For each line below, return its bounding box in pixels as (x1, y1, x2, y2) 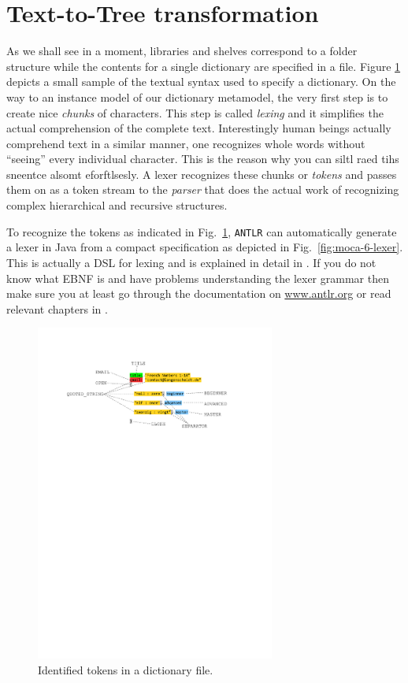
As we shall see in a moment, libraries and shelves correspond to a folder (6, 43, 358, 59)
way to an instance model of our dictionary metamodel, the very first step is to (6, 88, 388, 105)
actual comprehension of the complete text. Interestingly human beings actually (6, 120, 391, 136)
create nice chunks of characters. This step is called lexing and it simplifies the (6, 104, 384, 121)
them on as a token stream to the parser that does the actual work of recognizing (6, 181, 399, 198)
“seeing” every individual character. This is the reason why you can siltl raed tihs (6, 150, 399, 167)
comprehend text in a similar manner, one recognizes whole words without (6, 135, 365, 151)
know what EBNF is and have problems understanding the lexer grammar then (6, 269, 389, 286)
